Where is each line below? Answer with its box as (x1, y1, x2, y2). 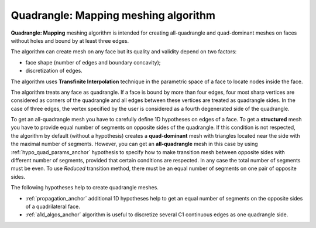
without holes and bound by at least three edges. (11, 37, 129, 44)
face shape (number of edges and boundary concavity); (25, 59, 161, 66)
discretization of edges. (25, 67, 83, 74)
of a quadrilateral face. (25, 203, 80, 210)
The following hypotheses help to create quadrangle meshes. (11, 184, 159, 191)
